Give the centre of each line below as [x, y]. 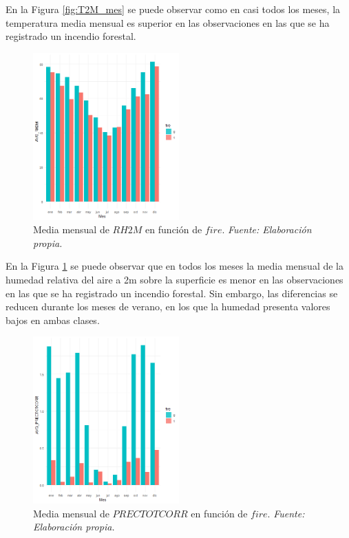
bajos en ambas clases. [53, 320]
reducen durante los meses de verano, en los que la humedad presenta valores [168, 306]
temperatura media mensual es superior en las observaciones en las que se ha [168, 22]
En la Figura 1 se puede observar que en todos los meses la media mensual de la [174, 266]
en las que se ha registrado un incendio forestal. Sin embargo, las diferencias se [172, 293]
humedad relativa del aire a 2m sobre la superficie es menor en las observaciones [174, 279]
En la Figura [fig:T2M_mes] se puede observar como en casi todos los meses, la [173, 9]
